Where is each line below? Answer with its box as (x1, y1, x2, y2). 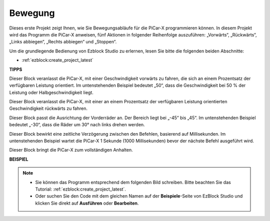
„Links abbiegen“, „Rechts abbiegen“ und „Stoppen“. (9, 39, 117, 45)
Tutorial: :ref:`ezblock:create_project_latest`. (35, 186, 126, 192)
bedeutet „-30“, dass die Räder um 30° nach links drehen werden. (9, 122, 145, 128)
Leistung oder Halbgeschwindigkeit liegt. (9, 89, 93, 95)
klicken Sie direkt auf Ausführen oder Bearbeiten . (35, 200, 139, 206)
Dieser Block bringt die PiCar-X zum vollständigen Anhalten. (9, 147, 133, 153)
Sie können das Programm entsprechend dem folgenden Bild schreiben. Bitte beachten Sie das (35, 179, 231, 185)
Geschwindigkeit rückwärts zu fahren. (9, 105, 87, 112)
